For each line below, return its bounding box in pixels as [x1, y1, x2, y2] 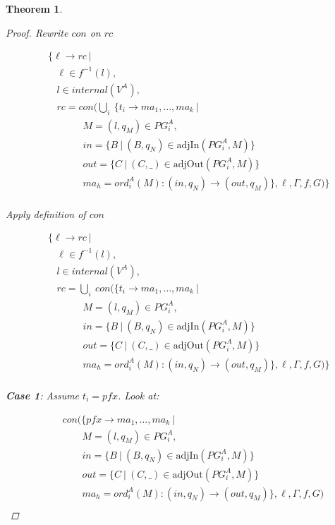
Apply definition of [6, 206, 86, 221]
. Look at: [117, 387, 159, 402]
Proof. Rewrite [6, 25, 68, 40]
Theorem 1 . [6, 1, 63, 16]
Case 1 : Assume [6, 387, 80, 402]
